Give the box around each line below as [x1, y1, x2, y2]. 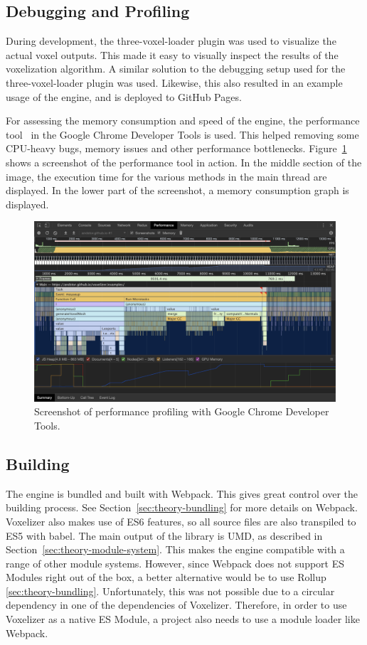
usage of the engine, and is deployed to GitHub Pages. [6, 89, 242, 104]
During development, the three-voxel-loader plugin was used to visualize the [6, 33, 336, 48]
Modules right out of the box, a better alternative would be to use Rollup [6, 570, 326, 585]
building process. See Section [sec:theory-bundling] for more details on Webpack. [6, 500, 358, 515]
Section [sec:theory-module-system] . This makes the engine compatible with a [6, 542, 345, 557]
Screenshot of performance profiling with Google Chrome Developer [34, 404, 329, 419]
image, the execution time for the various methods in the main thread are [6, 169, 327, 183]
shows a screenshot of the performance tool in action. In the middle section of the [6, 154, 362, 169]
